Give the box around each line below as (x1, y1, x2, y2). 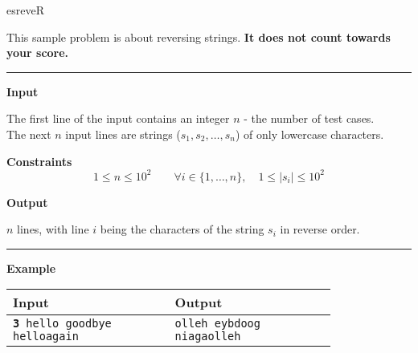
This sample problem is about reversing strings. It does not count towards (6, 28, 391, 45)
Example (6, 259, 56, 276)
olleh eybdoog (174, 317, 260, 331)
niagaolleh (174, 330, 241, 343)
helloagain (13, 330, 79, 343)
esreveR (6, 2, 44, 18)
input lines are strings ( (65, 125, 181, 142)
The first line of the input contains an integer (6, 110, 230, 127)
